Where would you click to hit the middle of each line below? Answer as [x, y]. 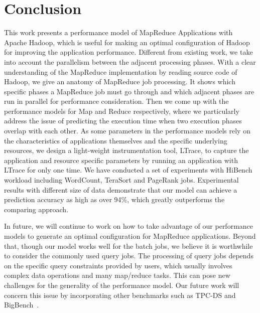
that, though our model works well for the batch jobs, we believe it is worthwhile [128, 246]
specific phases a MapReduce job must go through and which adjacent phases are [129, 91]
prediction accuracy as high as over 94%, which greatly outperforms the [114, 199]
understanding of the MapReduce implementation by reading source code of [121, 71]
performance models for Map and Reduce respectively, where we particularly [122, 111]
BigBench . [22, 305]
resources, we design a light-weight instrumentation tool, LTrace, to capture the [126, 150]
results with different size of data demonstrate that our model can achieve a [121, 189]
